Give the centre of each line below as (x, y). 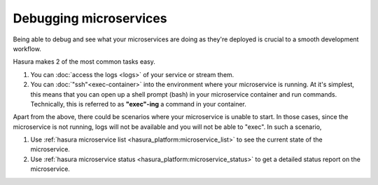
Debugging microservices (90, 18)
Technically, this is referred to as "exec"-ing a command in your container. (138, 104)
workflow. (27, 48)
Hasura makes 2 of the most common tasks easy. (84, 62)
